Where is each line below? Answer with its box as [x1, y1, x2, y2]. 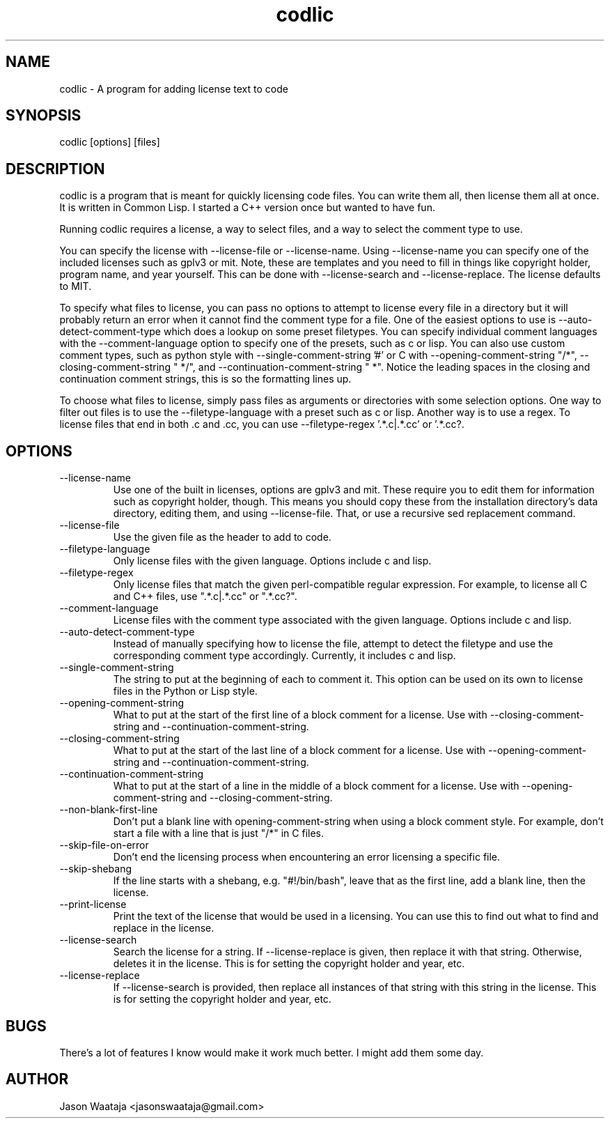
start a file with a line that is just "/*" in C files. [113, 827, 324, 840]
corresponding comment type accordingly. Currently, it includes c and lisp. [113, 649, 456, 662]
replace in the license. [113, 922, 214, 934]
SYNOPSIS [6, 107, 81, 125]
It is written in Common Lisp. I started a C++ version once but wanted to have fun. [59, 201, 435, 214]
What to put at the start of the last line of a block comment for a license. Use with [113, 744, 486, 757]
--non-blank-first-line [59, 803, 158, 816]
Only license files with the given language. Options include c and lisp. [113, 555, 432, 567]
